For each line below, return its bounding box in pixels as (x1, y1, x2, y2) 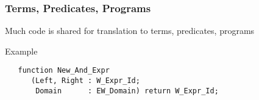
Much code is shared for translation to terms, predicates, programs (5, 24, 255, 37)
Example (5, 44, 38, 57)
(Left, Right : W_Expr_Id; (30, 76, 140, 85)
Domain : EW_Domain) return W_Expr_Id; (35, 86, 219, 95)
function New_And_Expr (18, 66, 110, 75)
